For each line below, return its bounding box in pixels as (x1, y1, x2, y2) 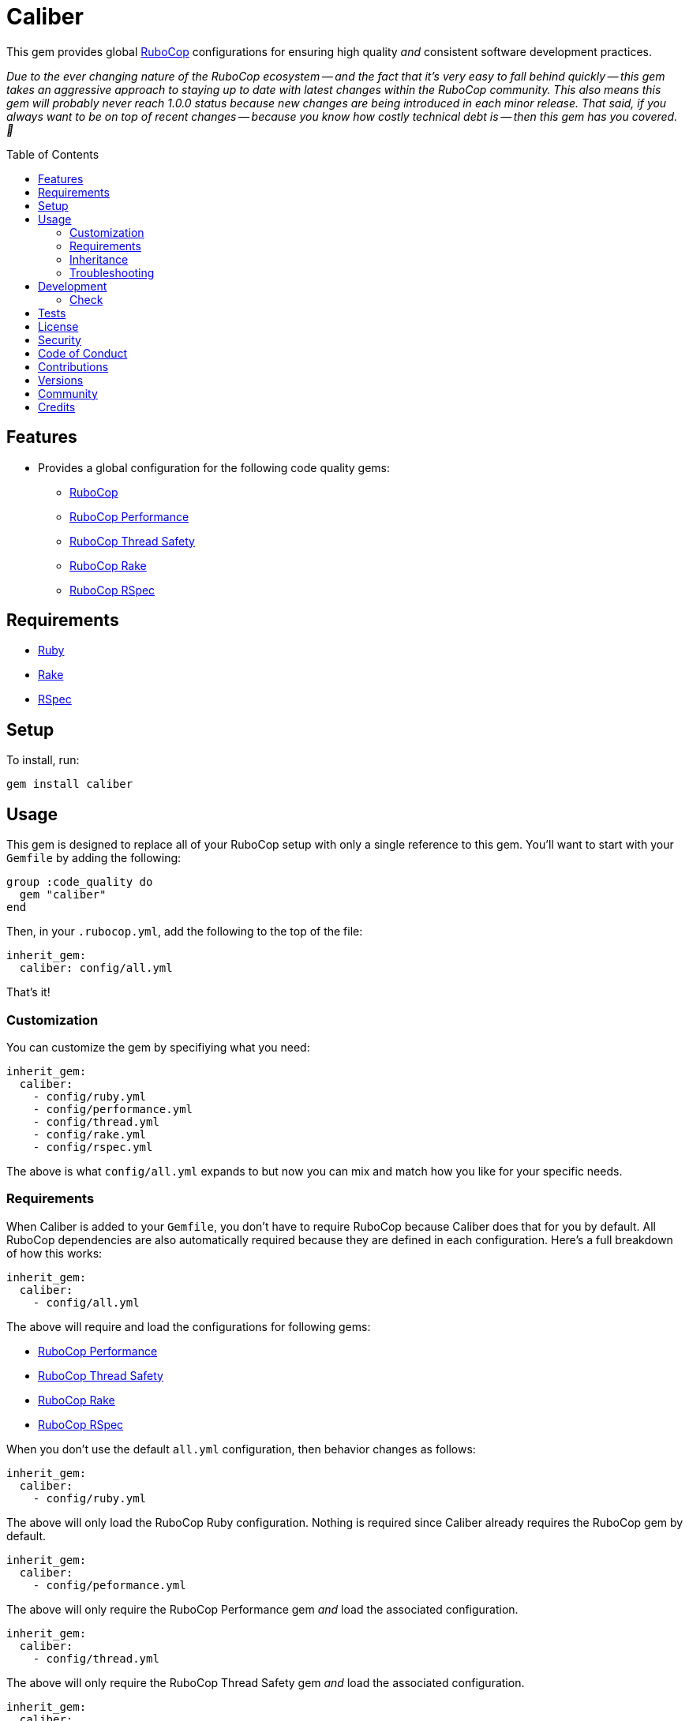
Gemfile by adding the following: (6, 851, 182, 865)
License (38, 319, 79, 333)
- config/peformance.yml (32, 1578, 186, 1592)
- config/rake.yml (32, 1127, 147, 1141)
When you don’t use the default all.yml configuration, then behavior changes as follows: (6, 1442, 476, 1456)
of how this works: (6, 1246, 103, 1260)
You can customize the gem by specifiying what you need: (6, 1040, 310, 1054)
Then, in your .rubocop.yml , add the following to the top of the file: (6, 924, 363, 939)
